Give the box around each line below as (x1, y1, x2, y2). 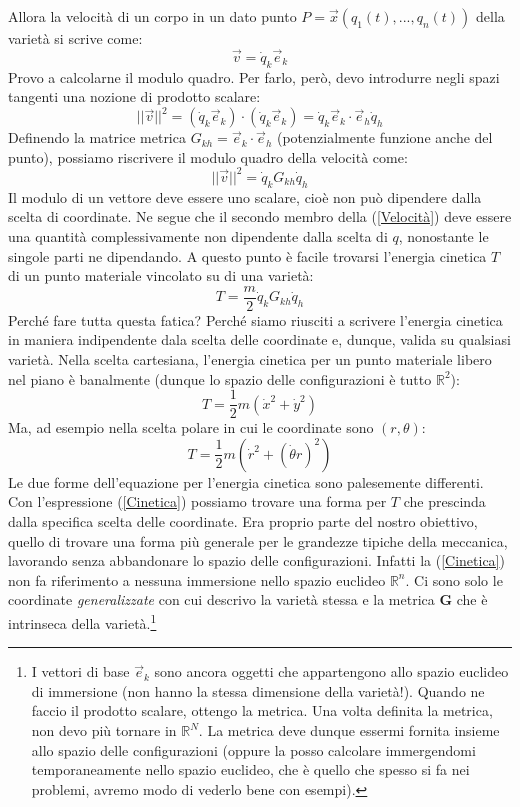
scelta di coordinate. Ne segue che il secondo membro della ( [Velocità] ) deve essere (8, 206, 512, 227)
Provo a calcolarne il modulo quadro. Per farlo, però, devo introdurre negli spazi (8, 66, 500, 87)
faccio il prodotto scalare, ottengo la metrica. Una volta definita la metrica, (31, 700, 493, 721)
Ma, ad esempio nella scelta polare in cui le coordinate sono (8, 417, 374, 438)
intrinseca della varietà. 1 (8, 610, 157, 633)
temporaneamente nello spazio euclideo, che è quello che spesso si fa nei (31, 759, 470, 780)
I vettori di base (31, 661, 130, 682)
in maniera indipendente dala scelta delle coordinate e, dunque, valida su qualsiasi (8, 329, 511, 350)
